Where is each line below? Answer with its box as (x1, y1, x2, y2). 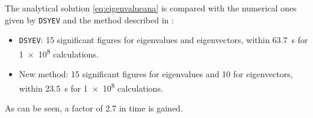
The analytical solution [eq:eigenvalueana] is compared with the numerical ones (5, 2, 297, 14)
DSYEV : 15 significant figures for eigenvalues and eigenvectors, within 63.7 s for (19, 34, 308, 46)
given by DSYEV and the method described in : (5, 13, 174, 26)
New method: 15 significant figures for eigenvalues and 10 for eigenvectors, (19, 68, 293, 80)
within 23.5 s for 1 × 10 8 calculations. (19, 80, 163, 94)
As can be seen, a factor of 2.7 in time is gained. (5, 102, 183, 114)
